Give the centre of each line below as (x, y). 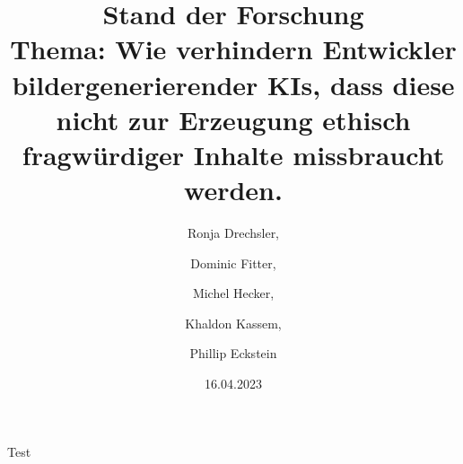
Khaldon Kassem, (233, 323)
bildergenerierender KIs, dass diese (233, 84)
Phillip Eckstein (233, 353)
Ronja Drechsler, (233, 233)
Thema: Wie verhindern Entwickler (233, 49)
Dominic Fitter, (233, 263)
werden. (233, 190)
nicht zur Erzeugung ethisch (233, 119)
